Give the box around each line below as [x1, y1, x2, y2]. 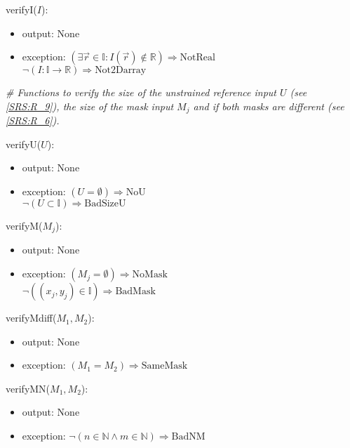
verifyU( [6, 136, 41, 151]
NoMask [132, 270, 168, 280]
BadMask [115, 286, 156, 297]
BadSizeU [84, 199, 126, 209]
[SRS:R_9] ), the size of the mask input [6, 98, 174, 113]
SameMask [141, 361, 188, 371]
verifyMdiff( [6, 310, 57, 325]
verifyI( [6, 2, 37, 16]
